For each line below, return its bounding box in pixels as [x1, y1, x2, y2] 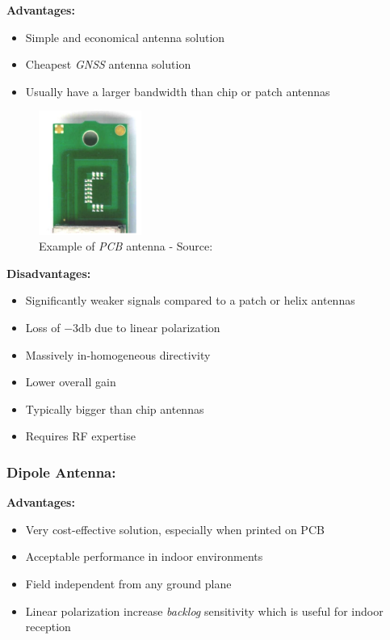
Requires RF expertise [25, 427, 136, 444]
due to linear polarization [94, 318, 220, 335]
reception [25, 618, 71, 635]
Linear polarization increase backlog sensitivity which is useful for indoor [25, 602, 384, 619]
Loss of [25, 318, 61, 335]
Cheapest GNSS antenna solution [25, 56, 191, 73]
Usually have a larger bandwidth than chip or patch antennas [25, 82, 330, 99]
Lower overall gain [25, 373, 116, 390]
